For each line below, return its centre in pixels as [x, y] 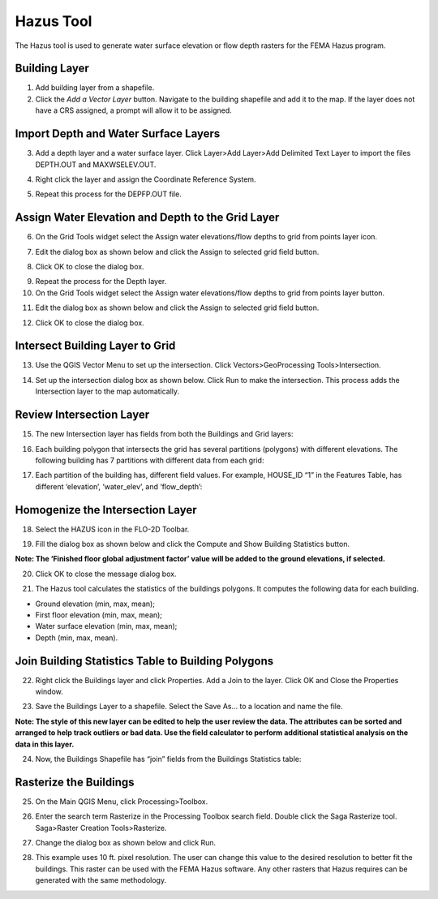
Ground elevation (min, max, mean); [95, 604]
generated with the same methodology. [101, 880]
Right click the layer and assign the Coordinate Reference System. [146, 179]
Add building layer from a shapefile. [95, 88]
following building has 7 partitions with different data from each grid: [150, 460]
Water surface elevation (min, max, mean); [106, 626]
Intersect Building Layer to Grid [95, 346]
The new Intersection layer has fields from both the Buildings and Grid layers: [164, 434]
